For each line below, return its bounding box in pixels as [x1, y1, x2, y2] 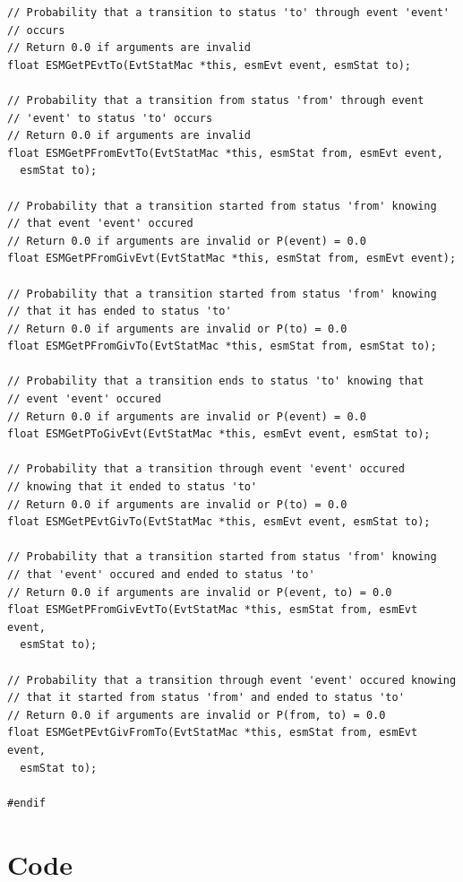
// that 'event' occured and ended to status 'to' [7, 568, 315, 581]
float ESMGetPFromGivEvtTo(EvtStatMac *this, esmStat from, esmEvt [7, 603, 418, 617]
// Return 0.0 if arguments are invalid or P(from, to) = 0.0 [7, 708, 386, 722]
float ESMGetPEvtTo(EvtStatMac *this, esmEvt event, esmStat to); [7, 58, 412, 72]
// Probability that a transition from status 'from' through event [7, 93, 424, 107]
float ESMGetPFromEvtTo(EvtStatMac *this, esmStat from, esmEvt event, [7, 146, 443, 160]
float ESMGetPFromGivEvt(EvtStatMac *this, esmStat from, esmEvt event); [7, 252, 457, 265]
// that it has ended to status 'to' [7, 305, 232, 318]
